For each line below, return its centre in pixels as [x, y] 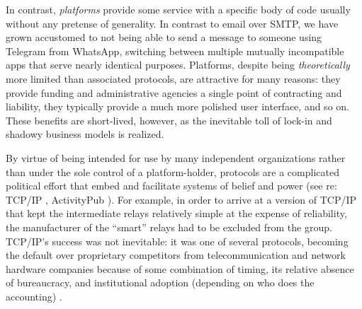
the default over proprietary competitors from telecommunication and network [176, 255]
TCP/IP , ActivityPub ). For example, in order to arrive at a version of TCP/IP [181, 199]
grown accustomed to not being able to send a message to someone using [164, 37]
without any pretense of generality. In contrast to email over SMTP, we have [172, 23]
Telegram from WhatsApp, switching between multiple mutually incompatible [175, 51]
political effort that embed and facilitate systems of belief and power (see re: [171, 186]
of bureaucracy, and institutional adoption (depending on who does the [160, 282]
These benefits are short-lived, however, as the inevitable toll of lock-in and [169, 120]
